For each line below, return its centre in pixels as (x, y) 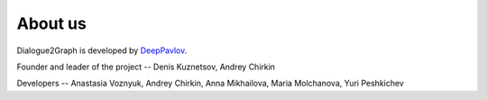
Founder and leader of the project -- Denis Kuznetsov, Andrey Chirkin (146, 67)
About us (52, 23)
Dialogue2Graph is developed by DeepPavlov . (102, 50)
